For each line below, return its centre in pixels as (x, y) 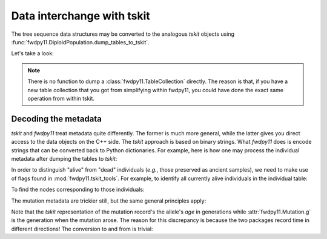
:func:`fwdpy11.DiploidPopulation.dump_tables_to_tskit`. (80, 42)
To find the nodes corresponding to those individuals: (78, 190)
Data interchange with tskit (81, 16)
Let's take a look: (32, 53)
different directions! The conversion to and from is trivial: (82, 229)
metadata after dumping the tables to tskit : (64, 158)
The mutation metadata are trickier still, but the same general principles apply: (109, 201)
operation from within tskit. (61, 98)
